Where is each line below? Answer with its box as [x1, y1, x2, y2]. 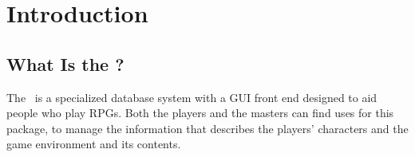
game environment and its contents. [6, 135, 181, 152]
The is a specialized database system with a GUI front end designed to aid [6, 88, 377, 105]
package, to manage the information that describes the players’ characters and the [6, 120, 409, 136]
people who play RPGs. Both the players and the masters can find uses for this [6, 104, 394, 121]
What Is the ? [6, 51, 125, 76]
